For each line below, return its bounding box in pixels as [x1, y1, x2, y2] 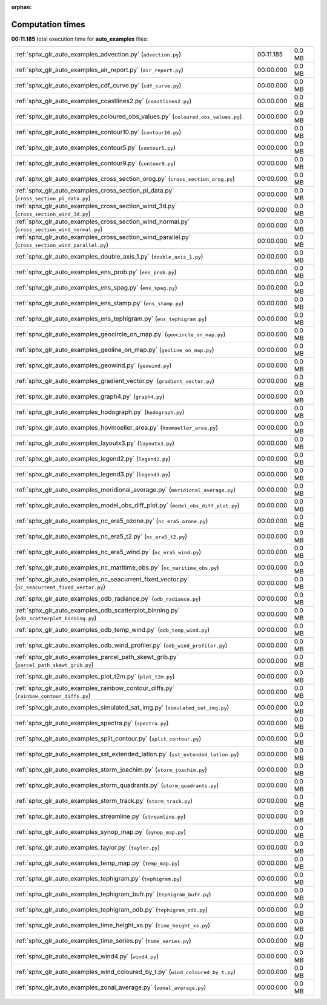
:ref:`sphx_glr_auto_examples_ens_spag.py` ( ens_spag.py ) [15, 283, 177, 292]
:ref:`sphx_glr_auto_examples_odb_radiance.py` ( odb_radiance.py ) [15, 595, 201, 603]
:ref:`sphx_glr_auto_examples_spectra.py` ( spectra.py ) [15, 719, 169, 728]
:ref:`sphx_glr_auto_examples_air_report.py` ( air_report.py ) [15, 66, 184, 74]
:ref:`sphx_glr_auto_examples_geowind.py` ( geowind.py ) [15, 361, 172, 370]
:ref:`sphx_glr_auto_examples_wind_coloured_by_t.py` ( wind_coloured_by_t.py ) [15, 968, 236, 976]
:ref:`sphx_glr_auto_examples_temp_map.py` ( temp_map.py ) [15, 859, 180, 867]
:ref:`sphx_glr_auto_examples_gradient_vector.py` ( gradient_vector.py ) [15, 377, 215, 385]
